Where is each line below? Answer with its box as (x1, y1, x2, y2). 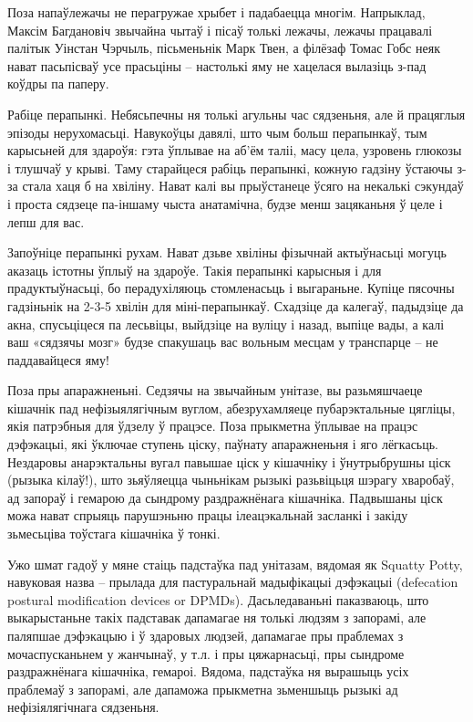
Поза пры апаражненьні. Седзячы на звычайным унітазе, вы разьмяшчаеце (7, 381, 423, 400)
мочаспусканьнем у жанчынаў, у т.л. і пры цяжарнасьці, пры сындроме (7, 644, 405, 663)
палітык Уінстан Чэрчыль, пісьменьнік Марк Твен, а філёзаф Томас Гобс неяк (7, 38, 440, 58)
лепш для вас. (7, 212, 85, 231)
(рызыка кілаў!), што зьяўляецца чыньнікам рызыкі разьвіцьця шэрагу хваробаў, (7, 470, 455, 489)
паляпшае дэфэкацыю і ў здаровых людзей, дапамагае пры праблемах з (7, 626, 404, 644)
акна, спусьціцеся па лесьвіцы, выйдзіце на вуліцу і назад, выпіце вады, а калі (7, 314, 445, 333)
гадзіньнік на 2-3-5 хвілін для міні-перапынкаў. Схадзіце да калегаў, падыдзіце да (7, 296, 464, 315)
